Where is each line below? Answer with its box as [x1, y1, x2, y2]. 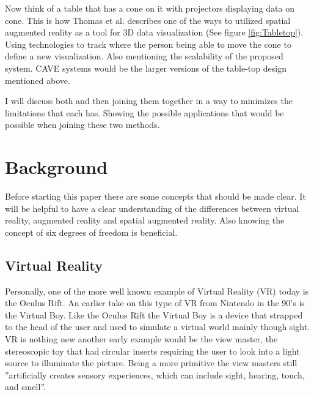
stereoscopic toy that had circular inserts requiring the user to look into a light [5, 344, 300, 357]
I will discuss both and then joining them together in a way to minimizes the [5, 94, 293, 107]
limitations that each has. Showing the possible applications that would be [5, 106, 284, 119]
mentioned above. [5, 73, 70, 86]
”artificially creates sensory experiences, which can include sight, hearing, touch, [5, 368, 305, 381]
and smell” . [5, 380, 46, 393]
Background [5, 154, 108, 179]
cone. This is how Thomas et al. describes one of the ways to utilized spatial [5, 13, 291, 26]
